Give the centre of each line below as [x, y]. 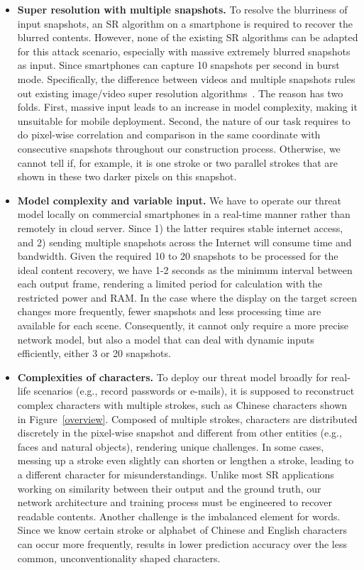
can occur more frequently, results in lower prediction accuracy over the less [182, 543]
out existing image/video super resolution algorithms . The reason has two [180, 93]
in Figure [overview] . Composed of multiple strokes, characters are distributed [187, 418]
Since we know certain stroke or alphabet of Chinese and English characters [182, 530]
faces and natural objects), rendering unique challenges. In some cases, [171, 446]
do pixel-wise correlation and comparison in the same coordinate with [169, 135]
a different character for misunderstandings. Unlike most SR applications [176, 474]
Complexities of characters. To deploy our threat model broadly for [172, 377]
